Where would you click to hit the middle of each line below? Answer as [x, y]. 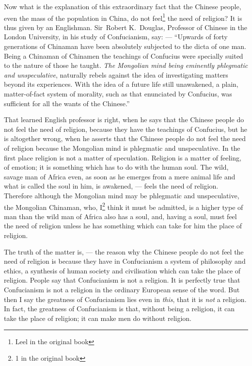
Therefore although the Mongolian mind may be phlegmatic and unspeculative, [122, 195]
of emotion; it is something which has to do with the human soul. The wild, [116, 167]
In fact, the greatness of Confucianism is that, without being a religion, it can [119, 309]
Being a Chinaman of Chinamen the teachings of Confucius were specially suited [124, 56]
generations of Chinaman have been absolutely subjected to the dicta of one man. [125, 46]
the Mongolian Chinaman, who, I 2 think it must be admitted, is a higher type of [124, 206]
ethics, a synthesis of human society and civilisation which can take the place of [122, 270]
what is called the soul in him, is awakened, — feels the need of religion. [111, 186]
